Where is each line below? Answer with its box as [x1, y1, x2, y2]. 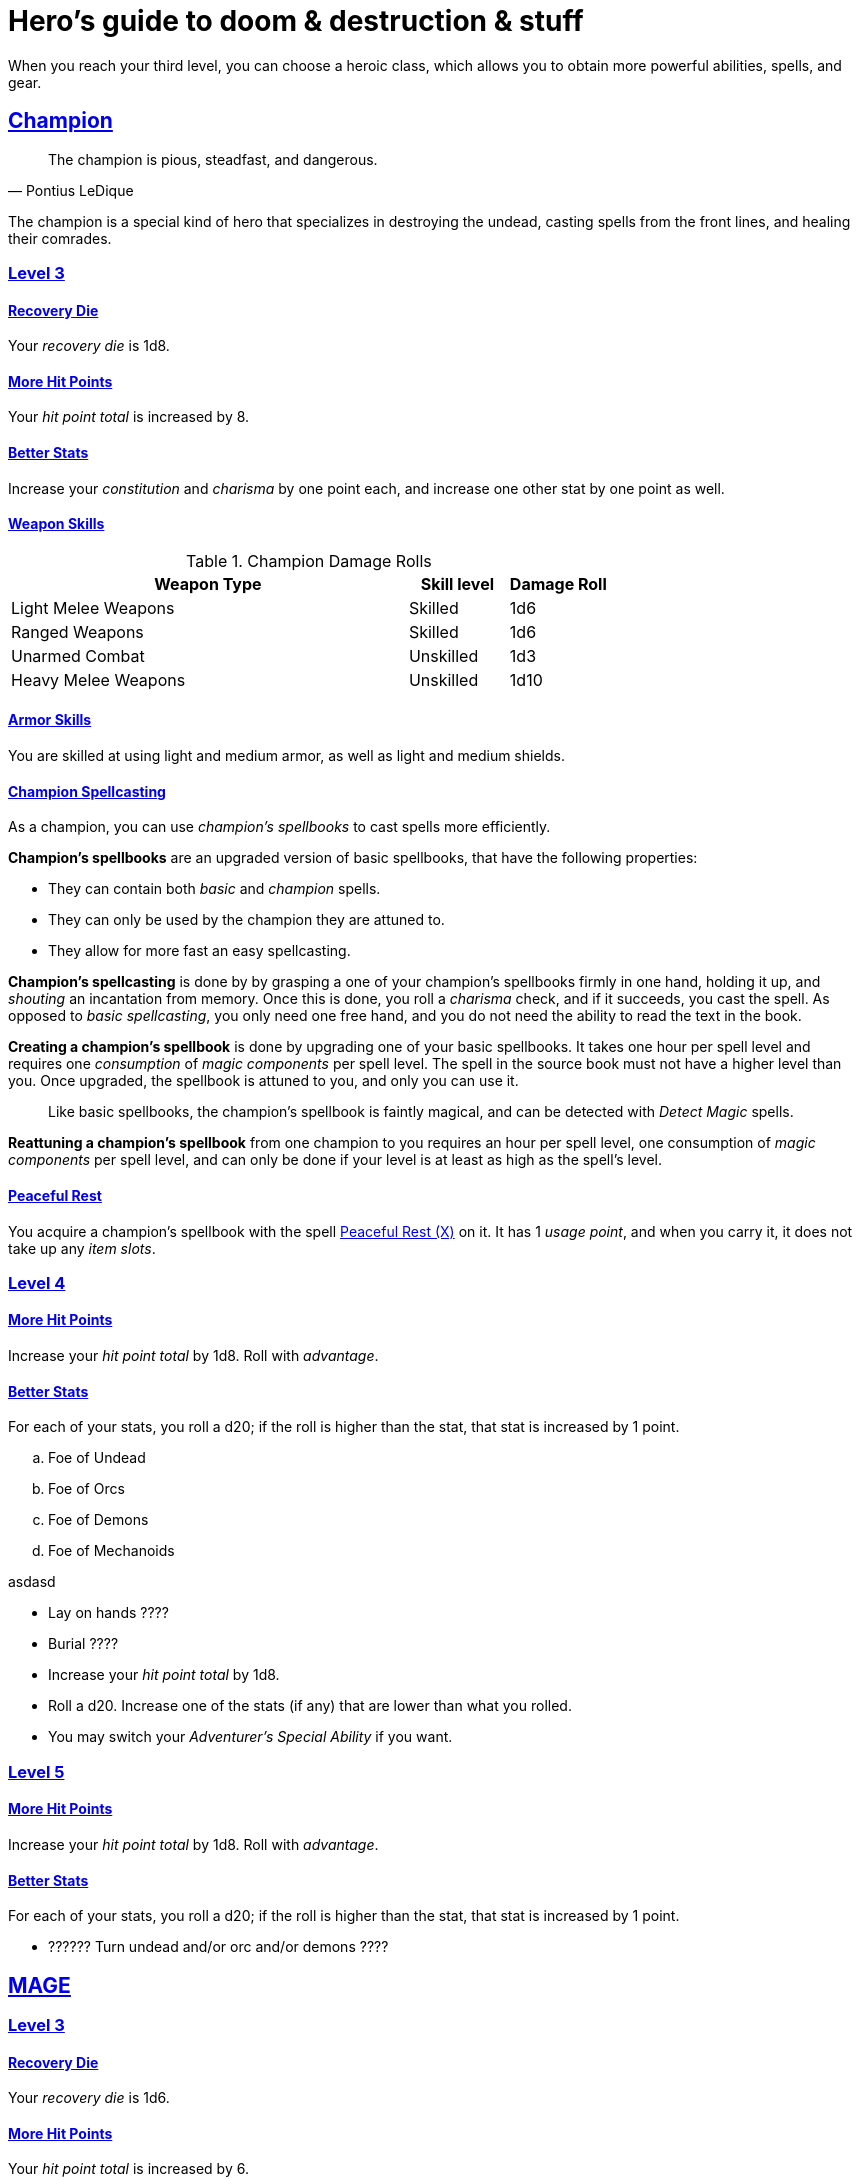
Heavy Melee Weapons [11, 669, 186, 690]
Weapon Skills [8, 515, 105, 533]
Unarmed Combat [11, 645, 145, 666]
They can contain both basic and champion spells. [48, 880, 381, 898]
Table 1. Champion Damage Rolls [186, 550, 432, 571]
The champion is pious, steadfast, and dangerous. [48, 150, 378, 168]
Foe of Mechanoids [48, 1542, 175, 1560]
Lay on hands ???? [48, 1604, 169, 1622]
